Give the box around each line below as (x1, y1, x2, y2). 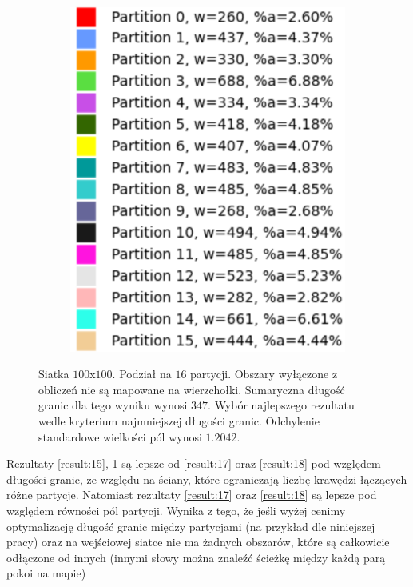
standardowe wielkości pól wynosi (38, 428, 202, 445)
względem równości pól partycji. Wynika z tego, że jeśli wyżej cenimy (6, 501, 346, 518)
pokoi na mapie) (6, 565, 86, 581)
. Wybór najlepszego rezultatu (208, 397, 355, 413)
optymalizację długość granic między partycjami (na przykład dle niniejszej (6, 517, 375, 534)
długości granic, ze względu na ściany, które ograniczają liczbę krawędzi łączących (6, 470, 407, 487)
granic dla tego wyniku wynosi (38, 397, 188, 413)
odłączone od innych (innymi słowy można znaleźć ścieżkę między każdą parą (6, 549, 386, 565)
